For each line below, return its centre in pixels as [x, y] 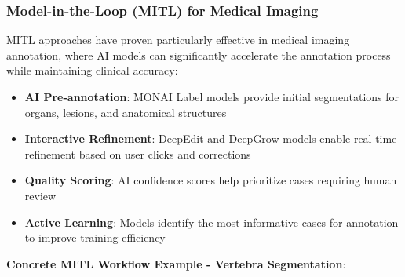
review [40, 195]
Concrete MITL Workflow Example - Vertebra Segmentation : [176, 263]
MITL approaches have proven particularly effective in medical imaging [178, 40]
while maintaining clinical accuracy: [92, 70]
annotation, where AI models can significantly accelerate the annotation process [199, 55]
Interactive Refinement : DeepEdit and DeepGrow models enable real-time [211, 138]
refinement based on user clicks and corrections [138, 153]
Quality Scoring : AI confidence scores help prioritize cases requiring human [211, 180]
